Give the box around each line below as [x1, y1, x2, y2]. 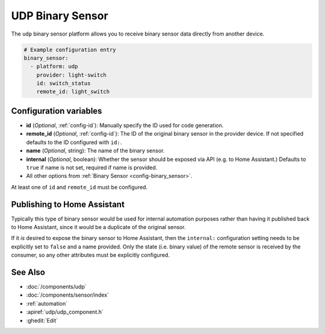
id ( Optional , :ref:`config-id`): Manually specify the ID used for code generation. [26, 121, 224, 129]
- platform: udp [30, 63, 78, 70]
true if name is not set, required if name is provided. [26, 163, 158, 171]
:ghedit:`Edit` [26, 317, 58, 324]
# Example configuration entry [23, 46, 117, 53]
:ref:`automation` [26, 300, 68, 307]
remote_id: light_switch [36, 88, 110, 95]
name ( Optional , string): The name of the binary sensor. [26, 147, 165, 154]
